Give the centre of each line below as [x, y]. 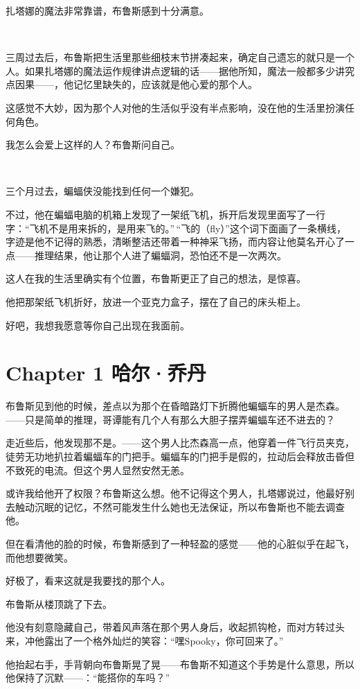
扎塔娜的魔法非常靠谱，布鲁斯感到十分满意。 [107, 10]
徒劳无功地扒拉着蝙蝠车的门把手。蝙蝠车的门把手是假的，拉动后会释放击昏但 [180, 456]
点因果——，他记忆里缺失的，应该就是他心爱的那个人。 [132, 84]
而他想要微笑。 [39, 557]
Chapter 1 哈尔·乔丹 [106, 373]
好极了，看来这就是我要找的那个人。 [88, 581]
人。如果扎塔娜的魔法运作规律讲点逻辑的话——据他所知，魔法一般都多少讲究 [180, 70]
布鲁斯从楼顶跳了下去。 [59, 603]
